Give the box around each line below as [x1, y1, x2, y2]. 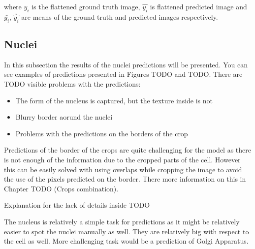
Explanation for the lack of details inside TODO [4, 200, 150, 210]
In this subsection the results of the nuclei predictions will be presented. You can [4, 59, 248, 69]
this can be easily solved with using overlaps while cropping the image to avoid [4, 164, 242, 174]
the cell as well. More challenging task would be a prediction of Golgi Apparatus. [4, 236, 249, 246]
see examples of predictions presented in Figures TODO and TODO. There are [4, 69, 243, 79]
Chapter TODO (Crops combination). [4, 183, 119, 193]
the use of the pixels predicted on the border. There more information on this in [4, 174, 246, 184]
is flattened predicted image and [150, 1, 247, 11]
